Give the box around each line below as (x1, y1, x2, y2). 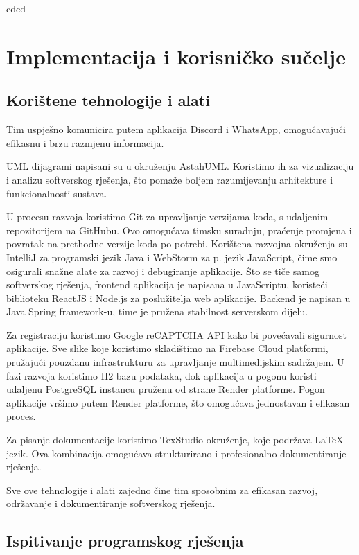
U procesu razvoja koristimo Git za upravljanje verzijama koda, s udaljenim (6, 209, 329, 224)
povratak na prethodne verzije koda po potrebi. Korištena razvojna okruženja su (6, 236, 348, 251)
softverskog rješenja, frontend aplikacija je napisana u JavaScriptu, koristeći (6, 277, 328, 292)
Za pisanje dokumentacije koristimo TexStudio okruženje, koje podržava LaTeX (6, 432, 344, 447)
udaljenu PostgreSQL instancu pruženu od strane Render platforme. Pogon (6, 382, 325, 396)
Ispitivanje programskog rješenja (6, 530, 244, 552)
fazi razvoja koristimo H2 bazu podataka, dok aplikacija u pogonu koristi (6, 368, 317, 382)
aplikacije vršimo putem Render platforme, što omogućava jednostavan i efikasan (6, 395, 350, 409)
